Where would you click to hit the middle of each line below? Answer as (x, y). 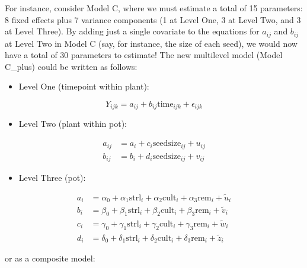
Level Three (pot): (52, 178)
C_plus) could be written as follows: (71, 66)
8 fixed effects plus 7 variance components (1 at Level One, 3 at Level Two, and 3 (153, 19)
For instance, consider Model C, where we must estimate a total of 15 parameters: (154, 8)
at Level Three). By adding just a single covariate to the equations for (132, 31)
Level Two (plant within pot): (73, 124)
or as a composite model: (50, 258)
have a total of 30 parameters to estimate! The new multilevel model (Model (144, 55)
